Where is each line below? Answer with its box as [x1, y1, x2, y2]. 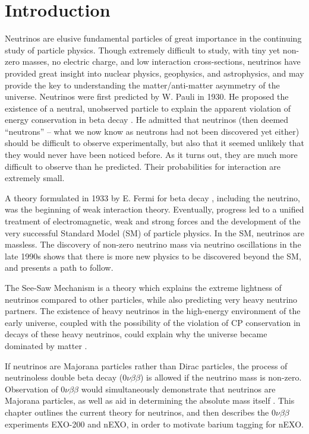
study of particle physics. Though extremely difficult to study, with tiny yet [5, 43, 280, 56]
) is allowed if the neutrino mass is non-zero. [140, 371, 302, 384]
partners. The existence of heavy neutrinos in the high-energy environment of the [5, 305, 301, 317]
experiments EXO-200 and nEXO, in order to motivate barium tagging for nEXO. [5, 417, 304, 430]
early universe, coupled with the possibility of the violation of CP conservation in [5, 316, 301, 328]
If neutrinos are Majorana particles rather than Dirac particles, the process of [5, 359, 288, 372]
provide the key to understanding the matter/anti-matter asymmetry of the [5, 78, 280, 91]
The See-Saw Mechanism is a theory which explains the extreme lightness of [5, 281, 282, 293]
